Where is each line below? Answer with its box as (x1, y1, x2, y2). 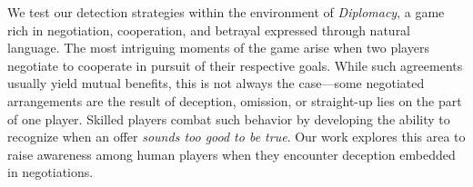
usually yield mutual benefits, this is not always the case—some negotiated (7, 74, 425, 93)
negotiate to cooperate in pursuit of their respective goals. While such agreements (7, 55, 463, 74)
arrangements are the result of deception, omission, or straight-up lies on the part (7, 91, 462, 110)
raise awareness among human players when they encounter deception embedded (7, 144, 456, 163)
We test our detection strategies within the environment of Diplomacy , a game (7, 3, 445, 21)
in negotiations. (7, 162, 94, 182)
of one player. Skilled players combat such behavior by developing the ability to (7, 109, 450, 128)
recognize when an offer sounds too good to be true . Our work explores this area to (7, 127, 466, 146)
